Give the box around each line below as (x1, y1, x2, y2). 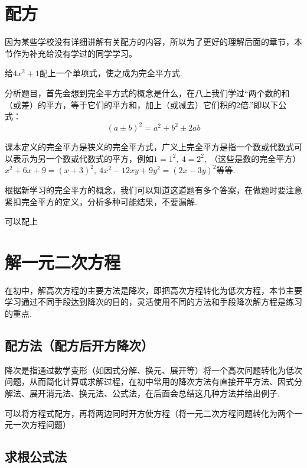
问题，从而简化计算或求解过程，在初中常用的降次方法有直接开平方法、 (5, 375, 277, 388)
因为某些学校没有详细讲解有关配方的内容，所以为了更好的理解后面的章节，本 (5, 35, 302, 48)
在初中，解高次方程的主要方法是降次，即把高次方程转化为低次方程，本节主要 (5, 284, 302, 296)
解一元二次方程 (5, 249, 121, 274)
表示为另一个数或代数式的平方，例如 (12, 152, 153, 164)
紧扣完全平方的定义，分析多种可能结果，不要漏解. (5, 195, 197, 207)
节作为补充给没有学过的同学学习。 (5, 47, 137, 59)
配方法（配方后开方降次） (5, 336, 153, 355)
